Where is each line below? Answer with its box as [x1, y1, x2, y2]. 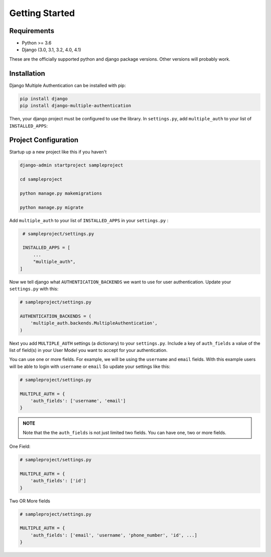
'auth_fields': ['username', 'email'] [30, 398, 126, 404]
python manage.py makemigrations [20, 191, 102, 196]
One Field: [9, 444, 31, 450]
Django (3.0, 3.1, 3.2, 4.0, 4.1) [22, 47, 81, 53]
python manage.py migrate [20, 205, 84, 210]
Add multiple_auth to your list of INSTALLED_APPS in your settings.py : [9, 217, 169, 223]
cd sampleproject [20, 176, 63, 182]
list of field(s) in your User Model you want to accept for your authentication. [9, 347, 168, 353]
